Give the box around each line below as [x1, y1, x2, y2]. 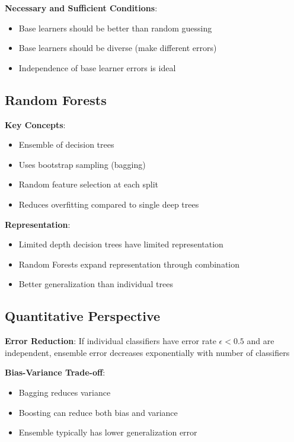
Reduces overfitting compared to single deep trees [18, 198, 199, 210]
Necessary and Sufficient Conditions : [5, 2, 158, 14]
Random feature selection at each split [18, 178, 159, 190]
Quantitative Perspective [5, 307, 161, 325]
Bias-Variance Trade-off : [5, 366, 106, 379]
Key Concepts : [5, 118, 66, 131]
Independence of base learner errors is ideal [18, 61, 176, 74]
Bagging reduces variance [18, 386, 111, 398]
